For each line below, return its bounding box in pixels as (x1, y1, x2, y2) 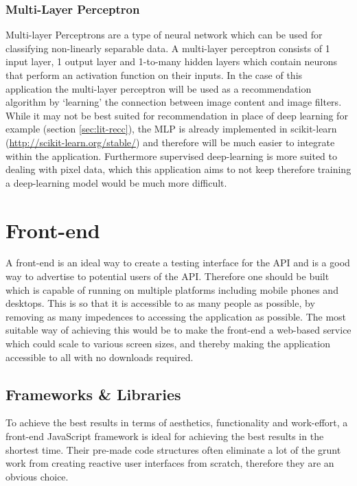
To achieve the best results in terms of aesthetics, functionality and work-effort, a (5, 415, 348, 430)
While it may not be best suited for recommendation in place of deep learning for (5, 108, 348, 122)
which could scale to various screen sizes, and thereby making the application (5, 336, 330, 351)
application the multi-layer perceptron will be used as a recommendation (5, 81, 312, 95)
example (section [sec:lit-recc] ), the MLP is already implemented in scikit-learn (5, 121, 337, 136)
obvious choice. (5, 469, 69, 483)
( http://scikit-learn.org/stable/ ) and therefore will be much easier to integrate (5, 135, 335, 149)
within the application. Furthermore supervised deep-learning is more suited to (5, 148, 337, 163)
